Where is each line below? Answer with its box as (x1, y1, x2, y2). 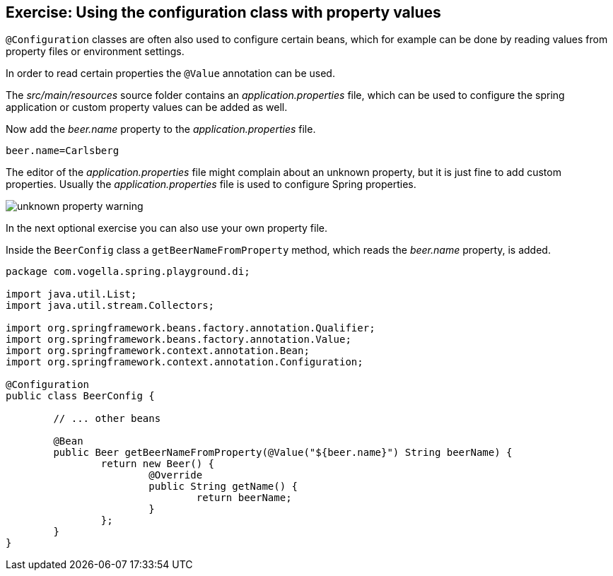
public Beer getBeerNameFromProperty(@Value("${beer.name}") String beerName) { (53, 447, 513, 459)
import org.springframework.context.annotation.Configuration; (6, 356, 363, 368)
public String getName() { (148, 481, 298, 493)
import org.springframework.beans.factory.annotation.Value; (6, 334, 351, 346)
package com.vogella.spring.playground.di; (6, 266, 250, 278)
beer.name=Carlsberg (6, 145, 119, 157)
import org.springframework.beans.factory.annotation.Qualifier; (6, 322, 375, 334)
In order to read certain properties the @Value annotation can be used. (6, 67, 335, 80)
